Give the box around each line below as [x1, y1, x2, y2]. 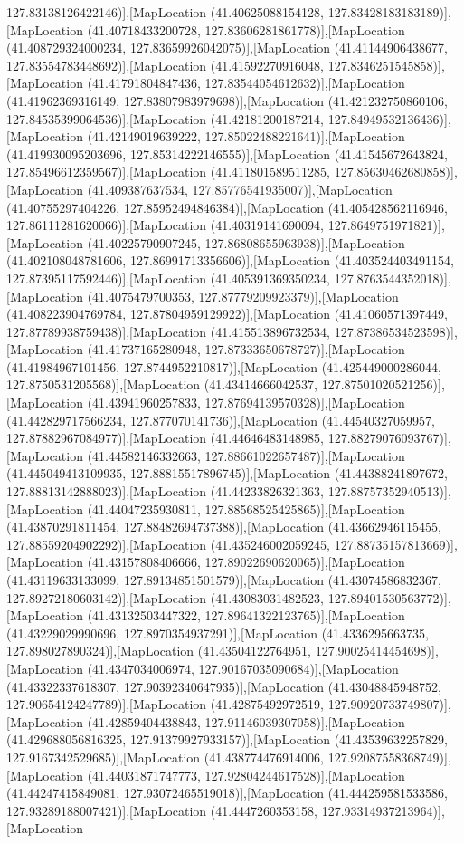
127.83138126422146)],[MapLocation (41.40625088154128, [6, 3, 325, 21]
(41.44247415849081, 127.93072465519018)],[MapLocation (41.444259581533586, [6, 783, 448, 802]
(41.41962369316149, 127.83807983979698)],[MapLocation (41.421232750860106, [6, 91, 448, 110]
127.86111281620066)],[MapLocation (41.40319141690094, [6, 216, 325, 235]
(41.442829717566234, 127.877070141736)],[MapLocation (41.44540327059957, [6, 410, 435, 429]
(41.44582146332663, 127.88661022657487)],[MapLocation [87, 446, 405, 465]
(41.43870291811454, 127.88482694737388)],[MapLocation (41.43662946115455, [6, 517, 441, 536]
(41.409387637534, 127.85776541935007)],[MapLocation [87, 179, 393, 198]
